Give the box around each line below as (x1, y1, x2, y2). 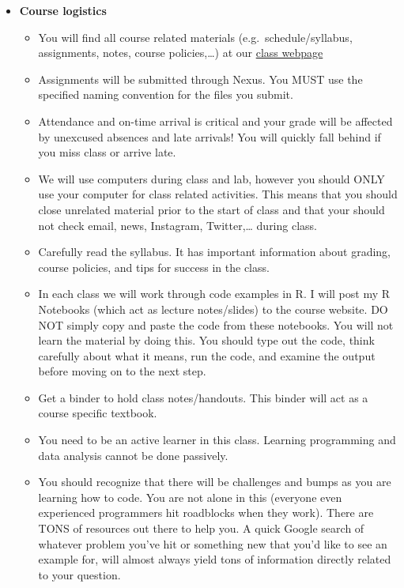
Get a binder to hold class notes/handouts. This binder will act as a (38, 389, 368, 405)
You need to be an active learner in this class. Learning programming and (38, 432, 396, 448)
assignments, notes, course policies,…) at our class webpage (38, 44, 323, 61)
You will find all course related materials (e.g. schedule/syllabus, (38, 28, 353, 45)
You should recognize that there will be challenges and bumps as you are (38, 473, 391, 490)
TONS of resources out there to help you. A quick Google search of (38, 520, 364, 537)
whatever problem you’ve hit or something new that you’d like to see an (38, 535, 387, 552)
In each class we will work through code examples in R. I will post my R (38, 285, 391, 302)
